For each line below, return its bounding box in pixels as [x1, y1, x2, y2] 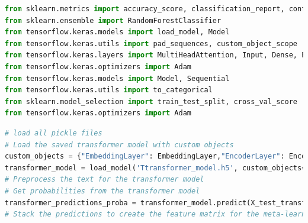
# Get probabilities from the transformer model [5, 186, 200, 195]
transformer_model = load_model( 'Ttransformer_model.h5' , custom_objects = [5, 163, 306, 172]
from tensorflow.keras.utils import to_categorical [5, 86, 213, 95]
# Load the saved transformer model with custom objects [5, 140, 234, 149]
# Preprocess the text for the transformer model [5, 175, 204, 184]
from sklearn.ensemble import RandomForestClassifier [5, 16, 222, 25]
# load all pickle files [5, 128, 102, 137]
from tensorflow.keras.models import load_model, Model [5, 28, 230, 37]
